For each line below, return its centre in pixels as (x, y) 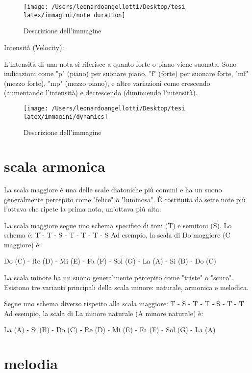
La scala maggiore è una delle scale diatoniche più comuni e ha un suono (113, 189)
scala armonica (55, 166)
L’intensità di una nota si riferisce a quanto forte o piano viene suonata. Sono (120, 64)
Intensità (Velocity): (34, 47)
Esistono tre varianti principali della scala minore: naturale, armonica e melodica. (126, 287)
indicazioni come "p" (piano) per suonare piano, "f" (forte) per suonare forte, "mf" (126, 73)
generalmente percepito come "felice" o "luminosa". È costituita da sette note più (125, 199)
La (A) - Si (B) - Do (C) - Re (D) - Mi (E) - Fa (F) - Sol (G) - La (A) (110, 330)
